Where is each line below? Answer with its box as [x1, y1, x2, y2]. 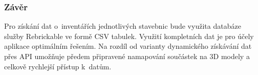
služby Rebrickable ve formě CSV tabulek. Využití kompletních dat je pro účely [4, 30, 254, 41]
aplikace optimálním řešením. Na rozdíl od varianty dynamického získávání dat [4, 41, 252, 51]
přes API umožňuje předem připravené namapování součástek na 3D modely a [4, 51, 250, 61]
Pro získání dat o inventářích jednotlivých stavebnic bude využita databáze [4, 21, 241, 31]
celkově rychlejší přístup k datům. [4, 61, 112, 71]
